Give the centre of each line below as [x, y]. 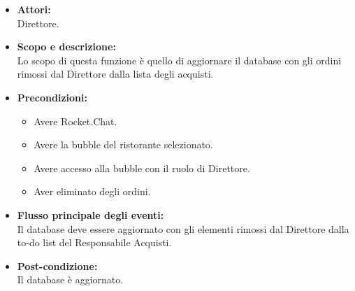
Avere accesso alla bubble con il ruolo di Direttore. [142, 168]
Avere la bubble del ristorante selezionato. [123, 144]
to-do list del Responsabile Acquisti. [94, 242]
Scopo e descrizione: [66, 47]
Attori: [34, 9]
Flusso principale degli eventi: [90, 214]
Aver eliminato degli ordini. [92, 191]
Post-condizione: [57, 265]
